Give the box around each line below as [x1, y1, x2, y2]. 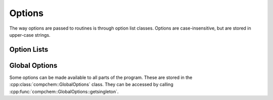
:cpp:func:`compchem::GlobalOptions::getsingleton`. [9, 88, 119, 94]
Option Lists [9, 45, 49, 54]
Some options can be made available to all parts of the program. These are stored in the [9, 74, 193, 80]
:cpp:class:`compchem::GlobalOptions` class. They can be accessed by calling [9, 81, 174, 87]
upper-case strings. [9, 32, 51, 38]
